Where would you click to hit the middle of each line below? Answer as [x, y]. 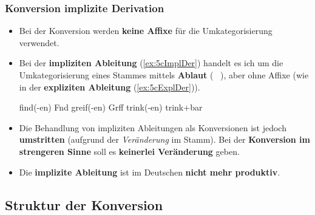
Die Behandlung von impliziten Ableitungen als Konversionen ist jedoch [153, 127]
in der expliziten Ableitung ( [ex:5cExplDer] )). [110, 87]
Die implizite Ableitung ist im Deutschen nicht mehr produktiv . [150, 172]
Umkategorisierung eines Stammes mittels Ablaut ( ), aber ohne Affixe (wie [164, 75]
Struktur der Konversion [84, 204]
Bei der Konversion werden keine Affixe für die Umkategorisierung [146, 31]
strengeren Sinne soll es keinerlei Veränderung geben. [129, 151]
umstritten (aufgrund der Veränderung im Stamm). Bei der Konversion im [164, 139]
